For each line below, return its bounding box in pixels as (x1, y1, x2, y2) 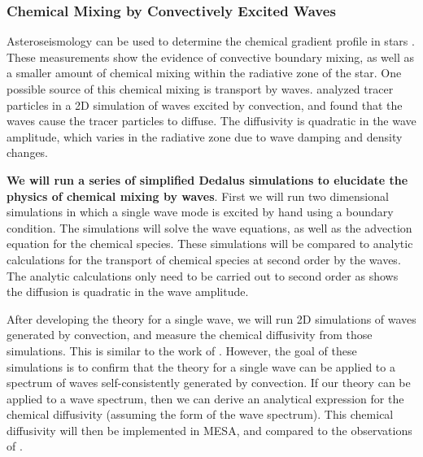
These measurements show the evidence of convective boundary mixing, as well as (7, 48, 414, 65)
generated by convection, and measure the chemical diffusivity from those (7, 326, 373, 343)
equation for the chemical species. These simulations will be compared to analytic (7, 235, 413, 252)
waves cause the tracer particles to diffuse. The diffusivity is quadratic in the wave (7, 112, 416, 129)
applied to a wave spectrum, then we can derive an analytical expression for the (7, 390, 404, 407)
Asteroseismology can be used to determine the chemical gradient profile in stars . (7, 33, 415, 50)
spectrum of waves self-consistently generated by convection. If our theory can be (7, 374, 411, 391)
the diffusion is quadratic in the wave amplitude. (7, 283, 249, 300)
